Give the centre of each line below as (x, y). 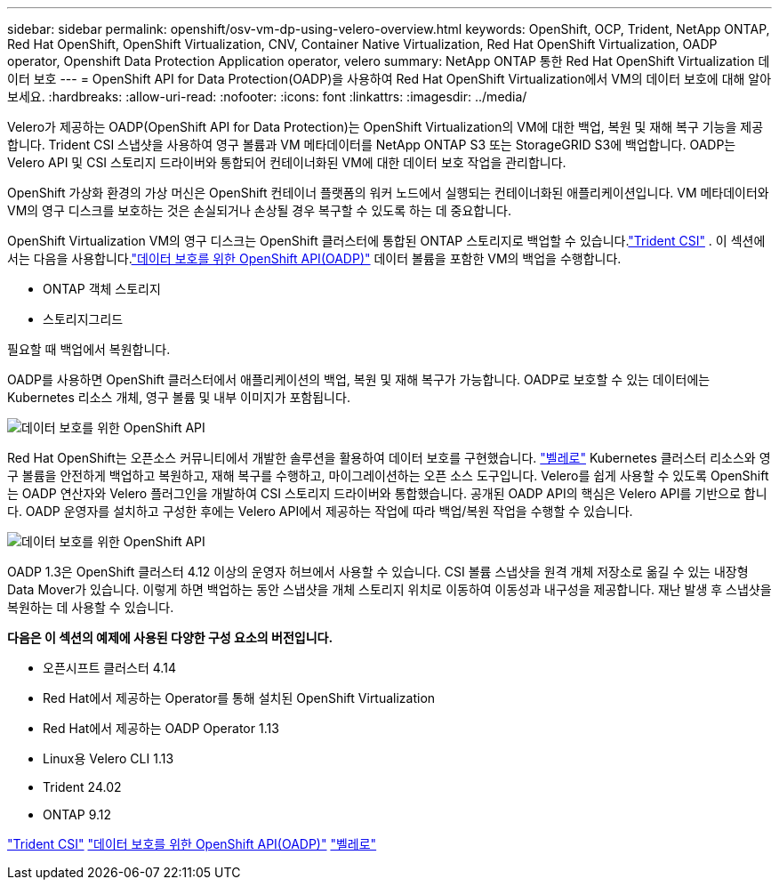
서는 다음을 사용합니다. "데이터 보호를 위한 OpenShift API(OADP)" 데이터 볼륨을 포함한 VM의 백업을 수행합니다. (314, 258)
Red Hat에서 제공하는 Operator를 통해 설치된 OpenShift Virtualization (239, 698)
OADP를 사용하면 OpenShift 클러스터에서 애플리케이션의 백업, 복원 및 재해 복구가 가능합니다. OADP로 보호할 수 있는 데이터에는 (359, 379)
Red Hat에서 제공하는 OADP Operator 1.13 (161, 728)
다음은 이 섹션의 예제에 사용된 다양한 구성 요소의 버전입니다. (170, 637)
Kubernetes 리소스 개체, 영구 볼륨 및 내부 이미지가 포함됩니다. (179, 397)
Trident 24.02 (82, 787)
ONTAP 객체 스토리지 (102, 289)
